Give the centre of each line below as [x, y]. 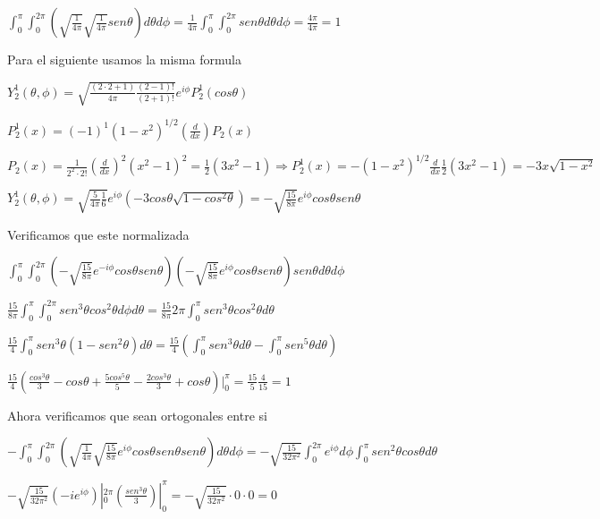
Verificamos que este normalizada [98, 234]
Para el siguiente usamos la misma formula [124, 59]
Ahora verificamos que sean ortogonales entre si [137, 415]
